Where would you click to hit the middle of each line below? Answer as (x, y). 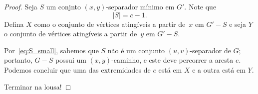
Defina (14, 24)
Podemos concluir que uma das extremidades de (77, 69)
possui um (71, 60)
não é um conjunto (136, 50)
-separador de (210, 50)
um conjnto (63, 6)
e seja (238, 24)
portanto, (18, 60)
